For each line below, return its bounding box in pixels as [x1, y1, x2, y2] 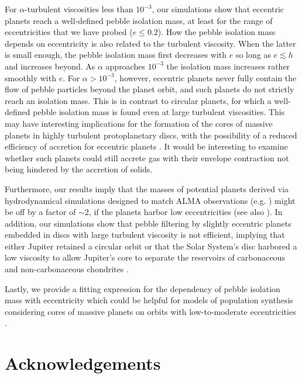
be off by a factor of [5, 206, 76, 218]
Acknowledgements [5, 351, 161, 375]
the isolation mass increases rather [166, 60, 290, 72]
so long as [235, 48, 271, 61]
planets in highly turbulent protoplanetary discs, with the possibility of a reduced [5, 129, 297, 141]
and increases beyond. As [5, 60, 95, 72]
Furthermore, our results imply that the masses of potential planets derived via [5, 182, 289, 195]
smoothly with [5, 71, 56, 84]
